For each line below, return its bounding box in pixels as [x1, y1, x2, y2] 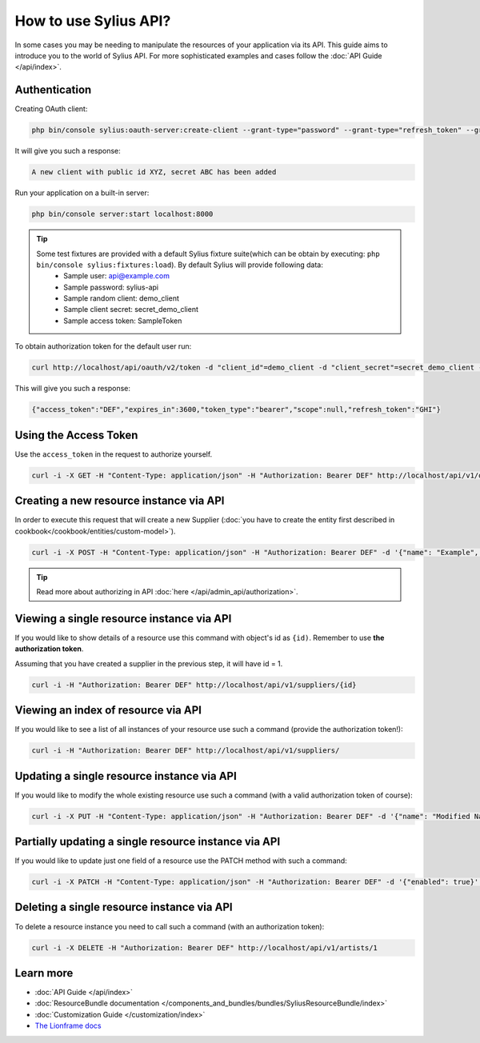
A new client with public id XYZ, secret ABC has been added [31, 168, 277, 177]
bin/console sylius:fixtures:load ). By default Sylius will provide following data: [36, 260, 323, 270]
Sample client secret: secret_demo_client [63, 305, 199, 314]
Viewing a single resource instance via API [14, 612, 232, 625]
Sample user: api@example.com [63, 271, 170, 281]
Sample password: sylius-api [63, 282, 159, 292]
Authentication [14, 83, 92, 97]
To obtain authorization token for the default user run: [14, 342, 192, 351]
